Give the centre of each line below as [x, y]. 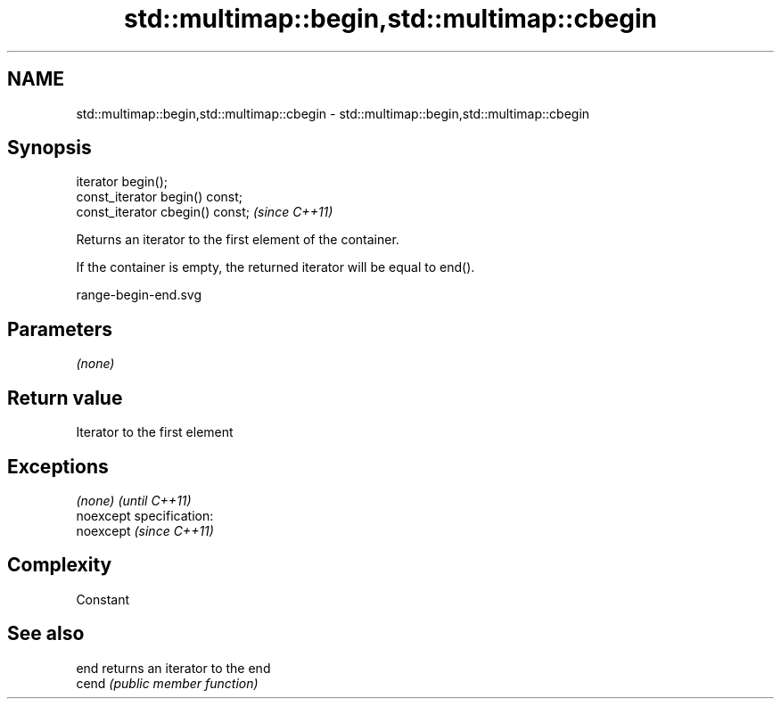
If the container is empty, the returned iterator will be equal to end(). [275, 267]
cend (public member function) [167, 683]
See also [46, 634]
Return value [65, 398]
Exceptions [58, 466]
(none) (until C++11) [134, 500]
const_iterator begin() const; [160, 197]
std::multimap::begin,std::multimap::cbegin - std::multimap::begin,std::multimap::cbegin [333, 113]
